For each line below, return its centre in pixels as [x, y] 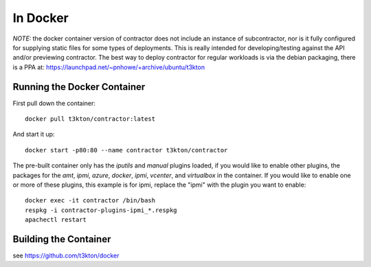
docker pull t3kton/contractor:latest [90, 119]
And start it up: [34, 135]
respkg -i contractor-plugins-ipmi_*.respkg [101, 210]
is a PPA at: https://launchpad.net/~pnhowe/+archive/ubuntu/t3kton [109, 67]
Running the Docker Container [79, 87]
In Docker [41, 18]
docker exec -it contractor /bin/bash [90, 200]
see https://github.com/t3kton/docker [66, 256]
